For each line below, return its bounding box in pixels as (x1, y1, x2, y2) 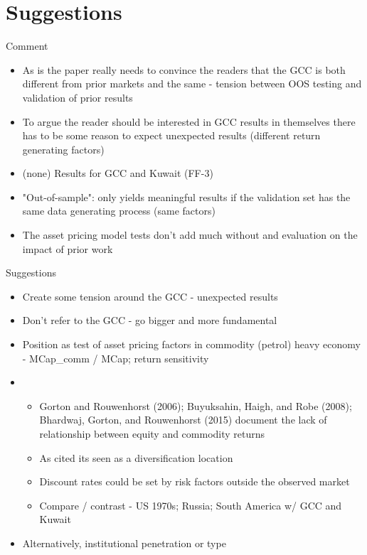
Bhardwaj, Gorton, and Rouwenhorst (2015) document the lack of (39, 412, 327, 427)
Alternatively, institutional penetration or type (22, 535, 226, 550)
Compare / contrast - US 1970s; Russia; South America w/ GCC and (39, 497, 342, 512)
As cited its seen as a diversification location (39, 450, 233, 465)
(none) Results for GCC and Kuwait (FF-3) (22, 166, 213, 180)
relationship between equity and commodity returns (39, 426, 265, 441)
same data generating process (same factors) (22, 203, 216, 218)
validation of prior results (22, 90, 133, 104)
